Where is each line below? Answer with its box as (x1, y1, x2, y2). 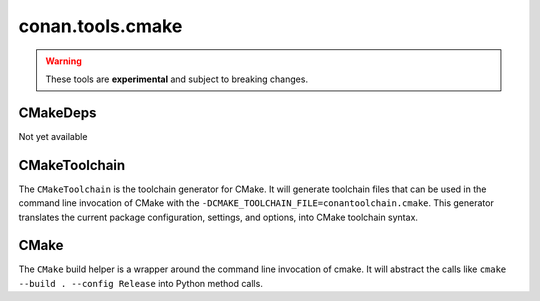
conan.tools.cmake (18, 15, 183, 37)
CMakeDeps (18, 104, 97, 121)
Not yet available (18, 130, 88, 142)
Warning (45, 55, 82, 67)
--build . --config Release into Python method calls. (18, 277, 264, 289)
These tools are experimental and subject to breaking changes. (45, 73, 309, 85)
